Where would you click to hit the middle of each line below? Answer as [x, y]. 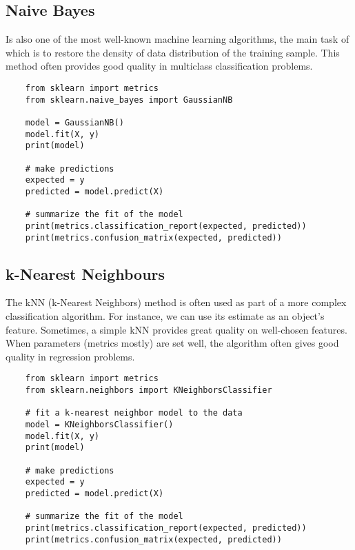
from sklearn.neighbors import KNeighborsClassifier [149, 390]
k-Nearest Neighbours [85, 273]
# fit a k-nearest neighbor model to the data [134, 413]
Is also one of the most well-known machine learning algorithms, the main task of [177, 39]
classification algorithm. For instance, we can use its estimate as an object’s [165, 315]
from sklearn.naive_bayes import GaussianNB [129, 100]
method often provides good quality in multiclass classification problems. [159, 66]
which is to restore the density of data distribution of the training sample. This [173, 52]
